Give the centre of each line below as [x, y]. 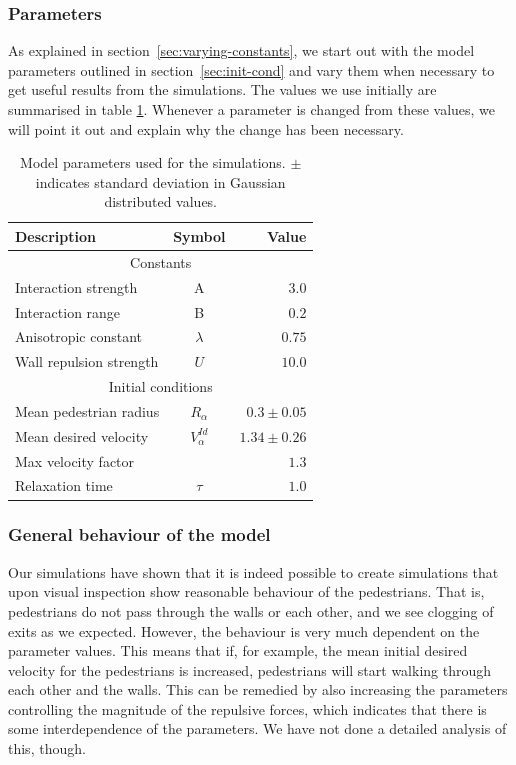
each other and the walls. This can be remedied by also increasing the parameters [258, 689]
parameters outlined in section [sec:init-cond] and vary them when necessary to [251, 69]
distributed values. [161, 201]
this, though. [47, 748]
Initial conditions [160, 386]
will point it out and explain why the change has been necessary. [206, 128]
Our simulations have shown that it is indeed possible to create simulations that [253, 571]
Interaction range [68, 311]
